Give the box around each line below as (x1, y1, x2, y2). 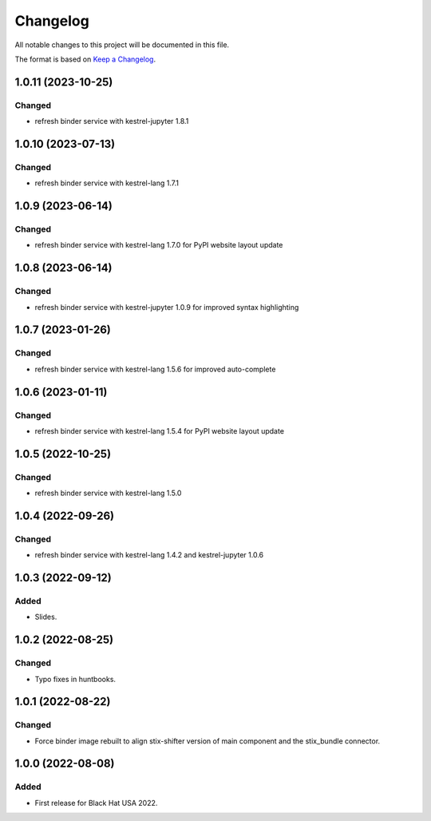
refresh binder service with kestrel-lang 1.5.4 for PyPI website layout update (34, 426, 285, 435)
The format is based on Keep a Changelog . (14, 54, 156, 64)
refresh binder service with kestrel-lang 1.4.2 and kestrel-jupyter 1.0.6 (34, 550, 264, 560)
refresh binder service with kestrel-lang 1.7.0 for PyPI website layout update (34, 240, 283, 250)
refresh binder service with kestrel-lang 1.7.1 (34, 178, 180, 188)
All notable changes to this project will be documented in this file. (14, 40, 230, 50)
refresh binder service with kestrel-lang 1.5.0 (34, 488, 182, 498)
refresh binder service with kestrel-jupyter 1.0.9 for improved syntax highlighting (34, 302, 299, 311)
